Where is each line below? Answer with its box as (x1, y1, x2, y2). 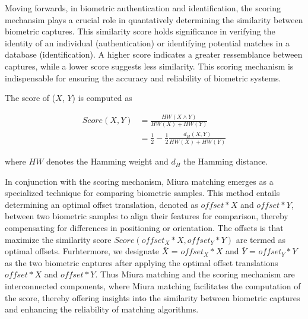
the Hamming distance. (183, 155, 268, 168)
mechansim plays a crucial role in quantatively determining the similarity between (5, 13, 303, 26)
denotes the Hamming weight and (46, 155, 169, 168)
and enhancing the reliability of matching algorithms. (5, 303, 199, 315)
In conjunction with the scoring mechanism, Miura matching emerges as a (5, 175, 274, 187)
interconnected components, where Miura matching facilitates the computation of (5, 280, 301, 292)
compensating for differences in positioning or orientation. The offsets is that (5, 222, 284, 234)
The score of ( (5, 91, 56, 104)
